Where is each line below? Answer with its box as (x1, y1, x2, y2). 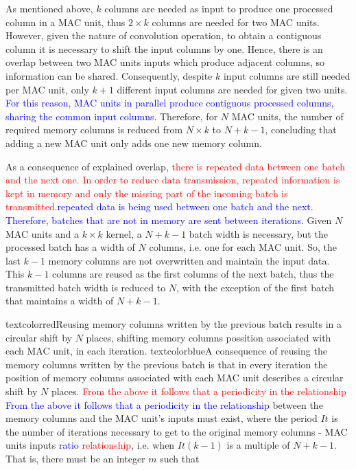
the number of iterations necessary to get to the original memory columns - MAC (5, 424, 348, 438)
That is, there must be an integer (5, 451, 145, 465)
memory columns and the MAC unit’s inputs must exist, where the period (5, 411, 318, 425)
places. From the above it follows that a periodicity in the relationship (51, 384, 346, 399)
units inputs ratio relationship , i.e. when (5, 438, 175, 452)
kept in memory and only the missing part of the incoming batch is (5, 186, 288, 200)
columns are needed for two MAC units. (152, 14, 320, 29)
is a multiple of (226, 438, 290, 452)
